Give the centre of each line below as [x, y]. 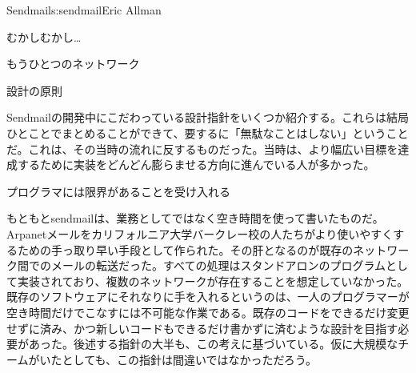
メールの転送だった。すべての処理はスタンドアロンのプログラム [218, 265]
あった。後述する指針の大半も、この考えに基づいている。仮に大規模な [213, 344]
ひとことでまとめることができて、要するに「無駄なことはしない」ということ [208, 132]
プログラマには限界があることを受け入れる [118, 191]
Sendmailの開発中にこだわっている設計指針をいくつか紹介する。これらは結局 [208, 117]
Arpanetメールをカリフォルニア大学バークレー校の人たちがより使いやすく [200, 233]
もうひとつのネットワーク [73, 64]
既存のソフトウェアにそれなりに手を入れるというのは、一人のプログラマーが [208, 297]
